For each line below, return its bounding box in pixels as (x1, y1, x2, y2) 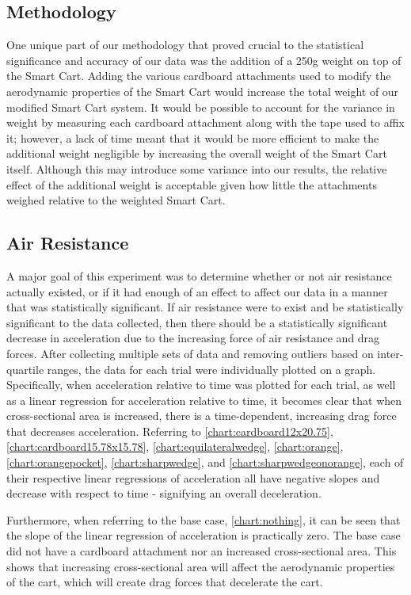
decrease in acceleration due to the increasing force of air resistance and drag (6, 330, 380, 346)
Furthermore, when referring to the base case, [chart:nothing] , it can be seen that (6, 511, 401, 528)
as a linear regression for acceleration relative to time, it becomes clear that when (6, 391, 402, 408)
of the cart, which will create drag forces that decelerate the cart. (6, 574, 323, 590)
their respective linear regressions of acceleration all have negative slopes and (6, 469, 380, 486)
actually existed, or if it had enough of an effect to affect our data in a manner (6, 283, 388, 299)
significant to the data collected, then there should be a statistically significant (6, 314, 388, 330)
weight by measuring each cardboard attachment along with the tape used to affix (6, 114, 405, 131)
